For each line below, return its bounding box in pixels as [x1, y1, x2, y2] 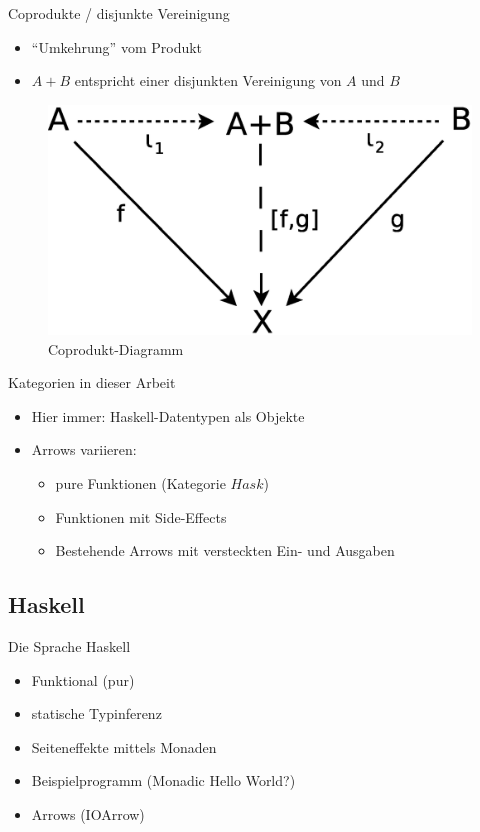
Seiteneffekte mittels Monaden [31, 736, 217, 757]
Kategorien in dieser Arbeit [8, 372, 176, 393]
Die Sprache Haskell [8, 635, 131, 656]
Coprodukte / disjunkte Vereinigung [8, 3, 230, 23]
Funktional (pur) [31, 669, 135, 690]
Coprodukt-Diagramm [48, 338, 184, 359]
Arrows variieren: [31, 439, 137, 460]
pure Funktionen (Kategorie [55, 472, 226, 493]
